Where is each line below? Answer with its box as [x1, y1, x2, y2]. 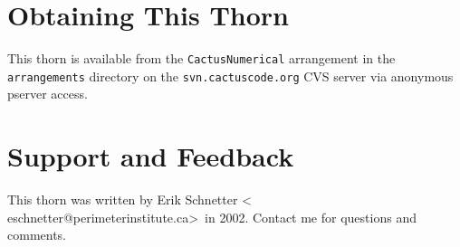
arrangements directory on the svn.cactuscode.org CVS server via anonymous [7, 66, 454, 85]
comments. [7, 225, 67, 244]
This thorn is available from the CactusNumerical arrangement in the [7, 49, 396, 68]
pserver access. [7, 84, 88, 103]
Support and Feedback [7, 138, 294, 175]
